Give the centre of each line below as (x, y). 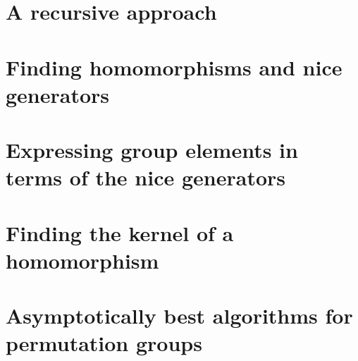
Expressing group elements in (152, 150)
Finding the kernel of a (120, 232)
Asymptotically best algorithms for (179, 316)
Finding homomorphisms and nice (174, 67)
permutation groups (104, 343)
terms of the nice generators (146, 177)
